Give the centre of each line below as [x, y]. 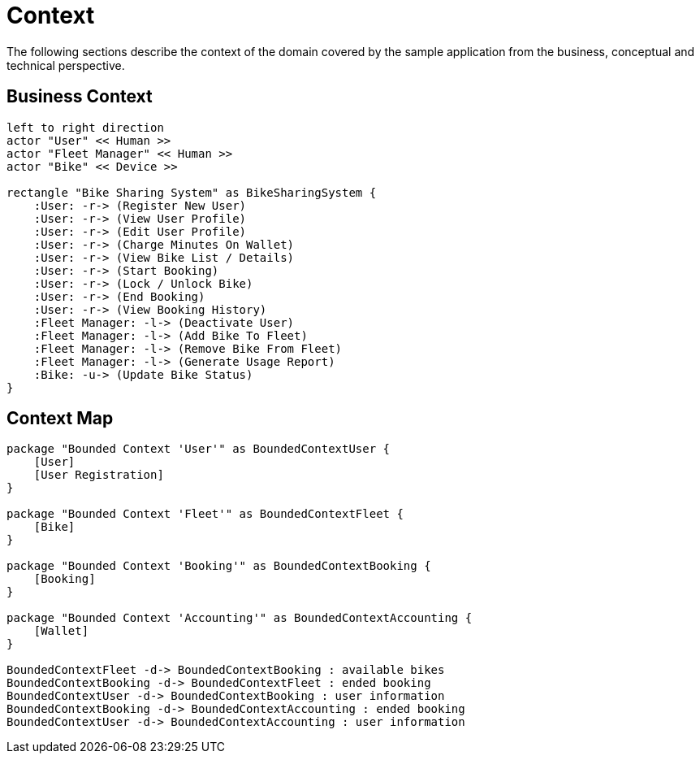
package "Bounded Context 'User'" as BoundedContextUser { [199, 449]
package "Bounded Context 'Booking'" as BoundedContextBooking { [219, 566]
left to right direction [85, 127]
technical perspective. [66, 65]
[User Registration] [99, 475]
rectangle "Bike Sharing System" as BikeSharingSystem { [192, 192]
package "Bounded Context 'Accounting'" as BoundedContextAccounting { [240, 618]
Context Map [60, 419]
